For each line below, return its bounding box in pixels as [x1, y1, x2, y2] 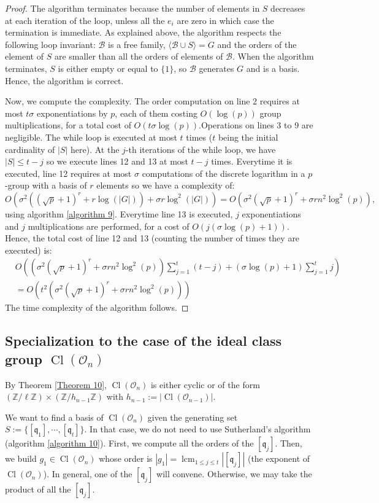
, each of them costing [115, 106, 197, 119]
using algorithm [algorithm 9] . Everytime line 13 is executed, [5, 207, 233, 220]
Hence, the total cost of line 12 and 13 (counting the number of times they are [5, 232, 300, 244]
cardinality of [5, 142, 55, 155]
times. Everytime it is [211, 155, 293, 168]
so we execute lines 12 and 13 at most [46, 155, 188, 168]
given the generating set [147, 410, 238, 423]
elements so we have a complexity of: [96, 179, 235, 192]
